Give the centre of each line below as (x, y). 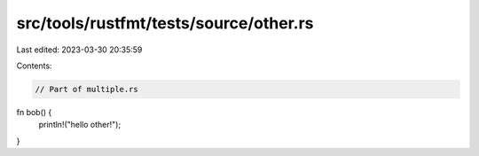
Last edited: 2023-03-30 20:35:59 (79, 50)
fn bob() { (34, 112)
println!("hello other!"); (80, 125)
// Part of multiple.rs (87, 89)
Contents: (34, 66)
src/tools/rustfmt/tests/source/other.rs (165, 23)
